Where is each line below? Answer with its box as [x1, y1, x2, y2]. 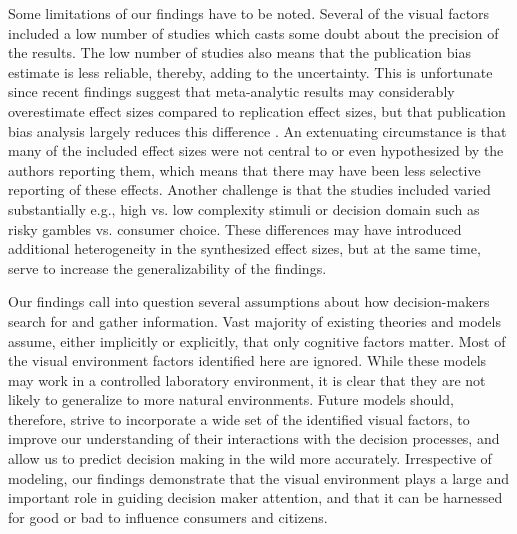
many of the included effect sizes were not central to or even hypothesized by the [8, 140, 504, 161]
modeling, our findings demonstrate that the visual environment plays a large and [8, 467, 510, 488]
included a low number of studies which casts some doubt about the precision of [8, 22, 499, 43]
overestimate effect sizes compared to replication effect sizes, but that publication [8, 100, 506, 121]
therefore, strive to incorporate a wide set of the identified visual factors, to [8, 408, 470, 429]
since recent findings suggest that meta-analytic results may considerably [8, 81, 455, 102]
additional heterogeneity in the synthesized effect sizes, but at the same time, [8, 238, 481, 259]
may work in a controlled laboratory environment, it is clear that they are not [8, 369, 486, 390]
